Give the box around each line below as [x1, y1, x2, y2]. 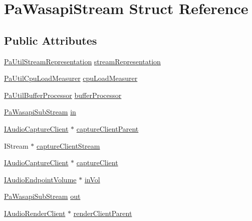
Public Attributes [4, 32, 97, 48]
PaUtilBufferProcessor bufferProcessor [4, 89, 122, 100]
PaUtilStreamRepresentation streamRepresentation [4, 56, 161, 66]
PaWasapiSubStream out [4, 191, 81, 201]
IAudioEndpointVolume [4, 174, 77, 184]
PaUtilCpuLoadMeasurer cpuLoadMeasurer [4, 73, 138, 83]
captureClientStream [36, 140, 100, 151]
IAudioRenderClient [4, 207, 66, 218]
